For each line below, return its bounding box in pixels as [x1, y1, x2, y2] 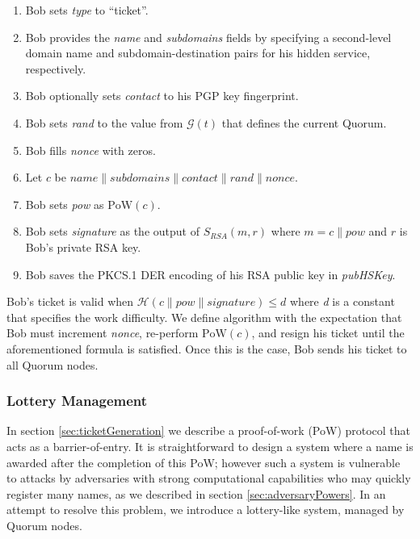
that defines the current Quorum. [221, 114, 387, 131]
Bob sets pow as [25, 195, 104, 212]
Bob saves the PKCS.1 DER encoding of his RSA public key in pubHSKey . [25, 265, 396, 282]
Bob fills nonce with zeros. [25, 141, 156, 158]
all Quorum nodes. [6, 356, 99, 373]
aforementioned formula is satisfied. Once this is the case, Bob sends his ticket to [6, 340, 407, 357]
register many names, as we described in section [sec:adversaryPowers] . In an [6, 485, 386, 502]
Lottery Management [6, 391, 148, 411]
